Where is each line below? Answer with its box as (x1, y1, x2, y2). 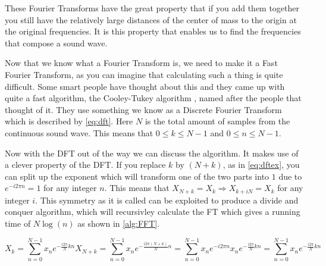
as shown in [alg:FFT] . (77, 217, 160, 229)
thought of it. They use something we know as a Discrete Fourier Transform (5, 103, 282, 115)
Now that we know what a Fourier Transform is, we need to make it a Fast (5, 57, 278, 69)
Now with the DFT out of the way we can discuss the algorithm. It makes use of (5, 146, 299, 159)
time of (5, 217, 31, 229)
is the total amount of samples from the (145, 115, 290, 127)
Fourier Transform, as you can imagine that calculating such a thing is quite (5, 68, 283, 80)
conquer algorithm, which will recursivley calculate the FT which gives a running (5, 205, 300, 218)
